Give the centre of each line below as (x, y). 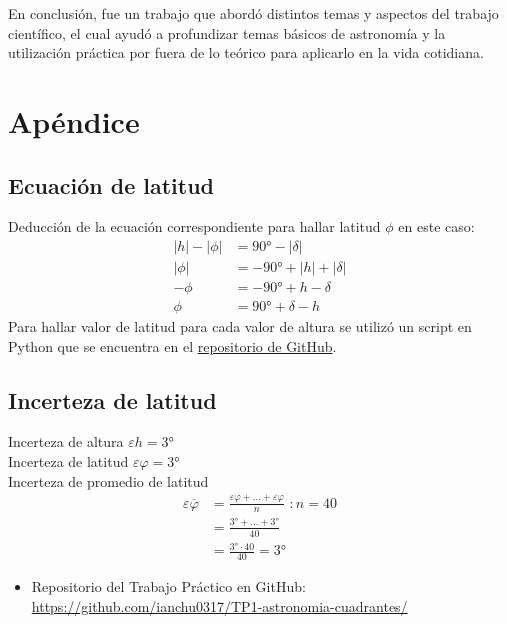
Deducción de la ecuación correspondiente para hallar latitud (194, 226)
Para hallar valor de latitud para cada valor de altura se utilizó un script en (240, 326)
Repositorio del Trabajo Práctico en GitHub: (168, 585)
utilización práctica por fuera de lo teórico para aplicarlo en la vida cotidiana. (246, 52)
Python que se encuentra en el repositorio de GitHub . (172, 345)
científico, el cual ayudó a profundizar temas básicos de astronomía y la (227, 32)
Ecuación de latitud (111, 184)
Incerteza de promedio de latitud (108, 480)
